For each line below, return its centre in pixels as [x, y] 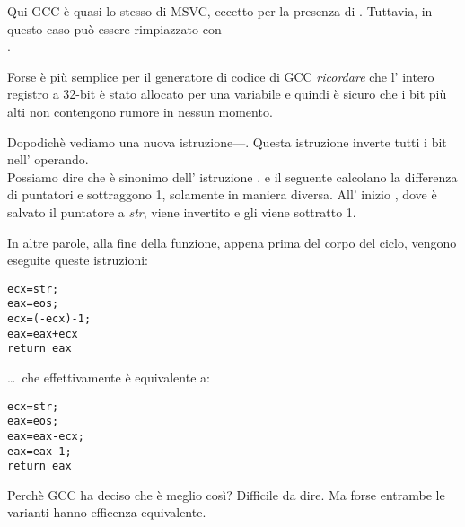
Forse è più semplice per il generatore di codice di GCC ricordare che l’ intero [221, 76]
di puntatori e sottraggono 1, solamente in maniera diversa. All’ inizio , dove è [222, 194]
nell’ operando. [48, 159]
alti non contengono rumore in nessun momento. [140, 111]
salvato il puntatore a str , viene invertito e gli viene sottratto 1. [182, 211]
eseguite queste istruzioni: [78, 260]
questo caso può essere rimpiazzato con [114, 28]
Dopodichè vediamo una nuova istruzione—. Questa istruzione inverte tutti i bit [227, 141]
